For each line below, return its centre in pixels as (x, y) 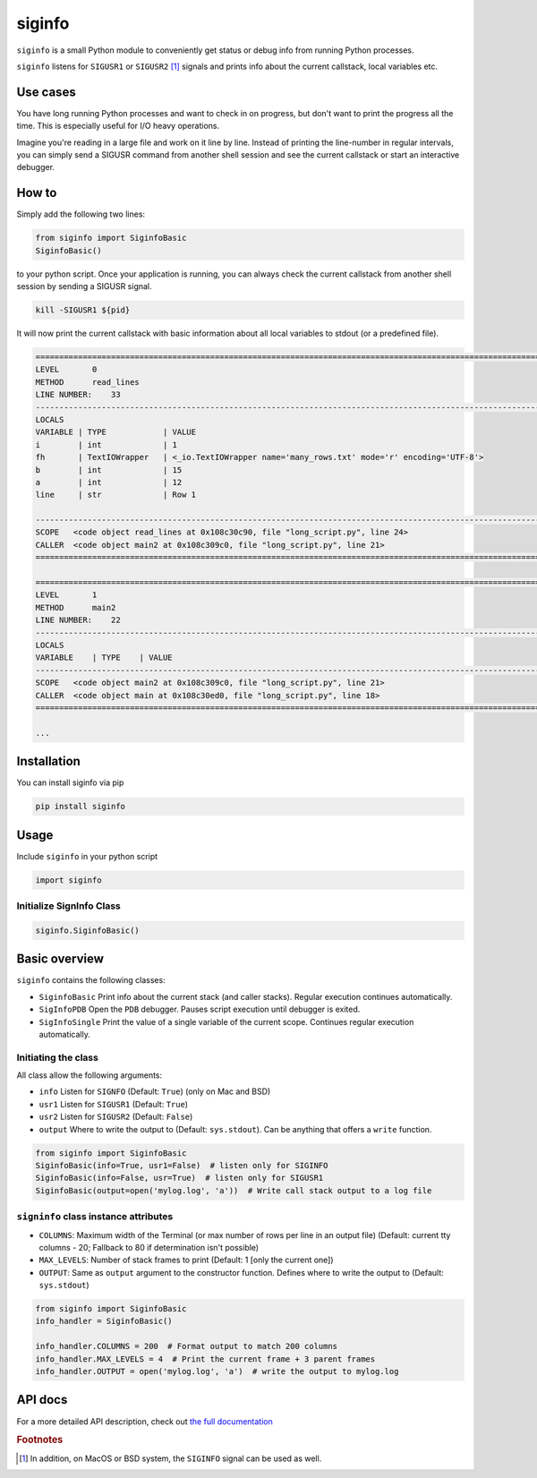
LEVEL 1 (66, 595)
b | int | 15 (109, 470)
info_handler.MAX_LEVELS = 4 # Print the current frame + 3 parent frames (205, 1359)
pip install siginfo (80, 807)
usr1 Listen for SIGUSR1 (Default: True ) (113, 1104)
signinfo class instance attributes (95, 1217)
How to (37, 193)
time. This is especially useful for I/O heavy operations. (118, 126)
